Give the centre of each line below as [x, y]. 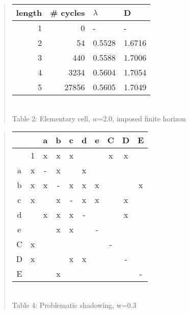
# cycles [67, 12]
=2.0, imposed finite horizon [142, 118]
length [29, 12]
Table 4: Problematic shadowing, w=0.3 [74, 305]
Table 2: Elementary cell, [51, 118]
